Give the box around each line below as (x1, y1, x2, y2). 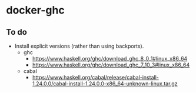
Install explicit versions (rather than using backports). (14, 42, 144, 49)
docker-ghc (6, 4, 65, 17)
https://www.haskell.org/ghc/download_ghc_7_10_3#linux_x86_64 (32, 61, 190, 68)
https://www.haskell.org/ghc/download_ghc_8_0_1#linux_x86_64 (32, 55, 188, 62)
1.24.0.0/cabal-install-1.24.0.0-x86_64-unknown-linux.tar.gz (32, 80, 178, 87)
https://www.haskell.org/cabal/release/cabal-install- (32, 74, 159, 81)
